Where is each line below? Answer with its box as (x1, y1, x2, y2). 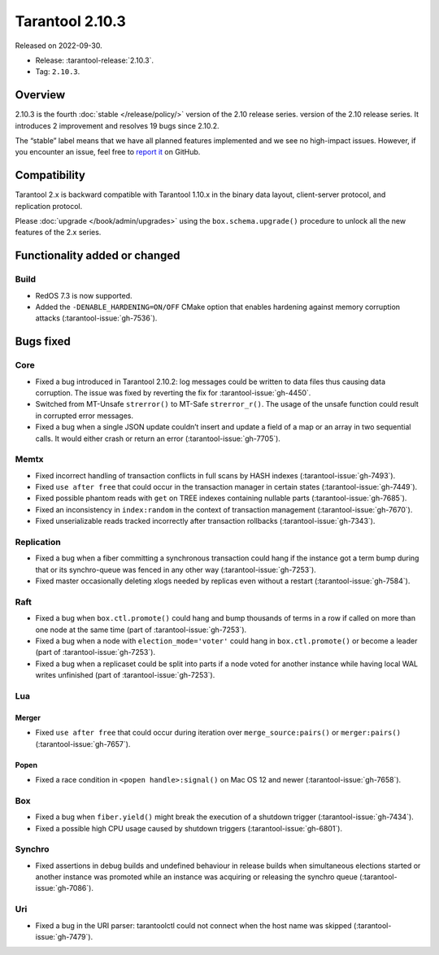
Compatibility (15, 168, 85, 182)
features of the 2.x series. (15, 228, 102, 238)
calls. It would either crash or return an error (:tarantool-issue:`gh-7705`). (35, 434, 280, 443)
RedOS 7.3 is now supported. (35, 290, 133, 300)
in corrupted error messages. (35, 411, 134, 421)
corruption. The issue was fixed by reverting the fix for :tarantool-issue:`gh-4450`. (35, 387, 311, 398)
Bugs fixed (15, 334, 71, 349)
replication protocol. (15, 201, 83, 211)
